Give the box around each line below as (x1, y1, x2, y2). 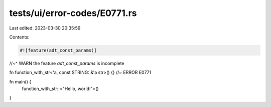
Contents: (9, 34, 30, 40)
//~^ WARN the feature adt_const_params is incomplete (9, 60, 124, 66)
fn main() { (9, 78, 32, 84)
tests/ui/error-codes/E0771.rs (9, 7, 137, 18)
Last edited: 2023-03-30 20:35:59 (9, 25, 81, 31)
